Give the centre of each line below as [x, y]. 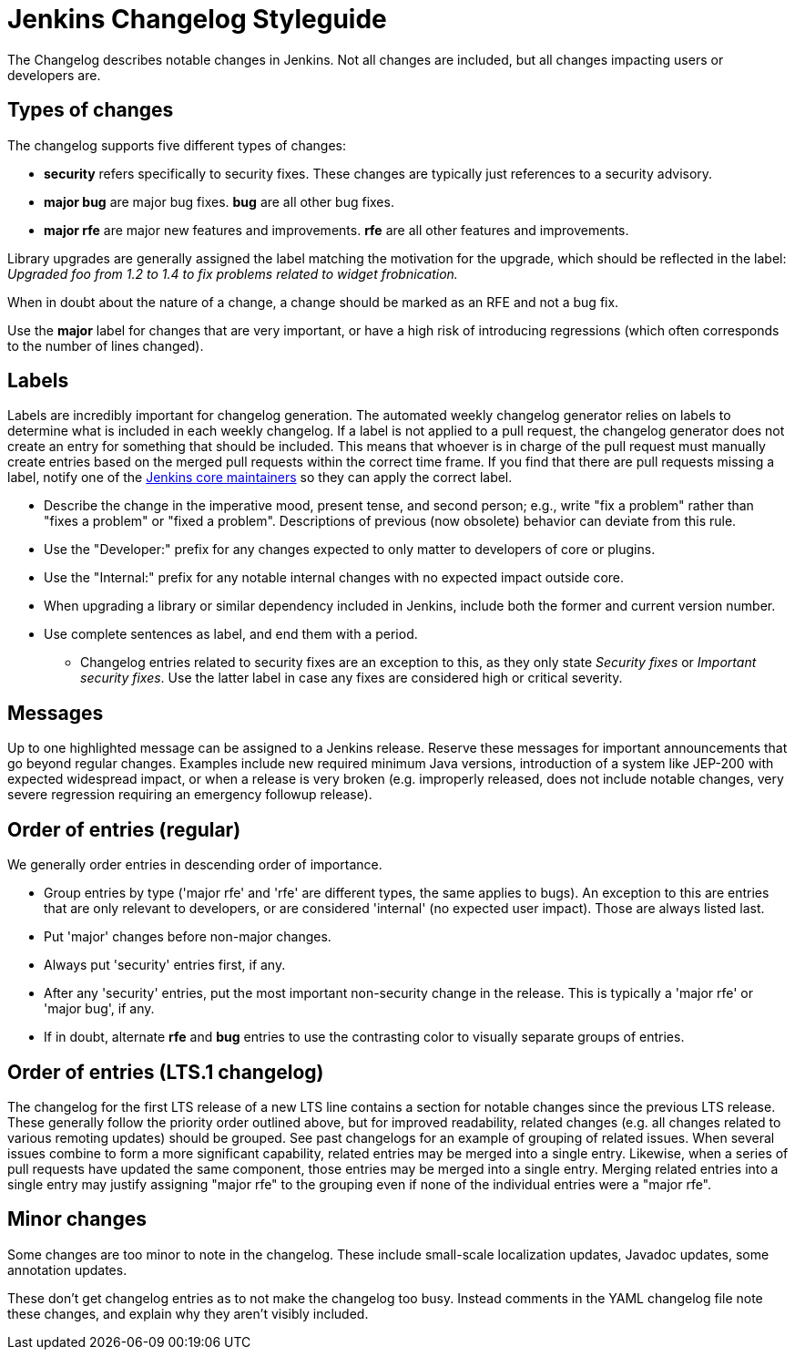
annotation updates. [67, 1270]
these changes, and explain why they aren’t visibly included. [188, 1313]
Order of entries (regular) [124, 829]
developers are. [54, 75]
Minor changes [77, 1219]
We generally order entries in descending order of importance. [195, 865]
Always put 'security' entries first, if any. [165, 965]
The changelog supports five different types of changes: [177, 145]
